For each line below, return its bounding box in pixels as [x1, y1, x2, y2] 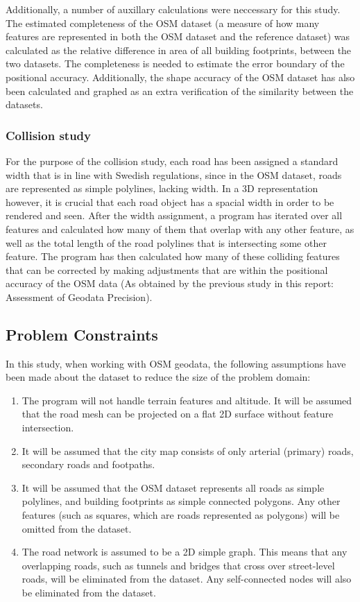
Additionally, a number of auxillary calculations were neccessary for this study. [6, 2, 341, 16]
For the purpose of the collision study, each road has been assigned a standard [6, 153, 338, 168]
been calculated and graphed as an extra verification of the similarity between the [6, 83, 354, 98]
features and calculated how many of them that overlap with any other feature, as [6, 221, 354, 236]
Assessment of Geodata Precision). [6, 289, 153, 304]
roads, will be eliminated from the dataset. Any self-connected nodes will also [22, 571, 352, 586]
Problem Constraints [6, 323, 158, 345]
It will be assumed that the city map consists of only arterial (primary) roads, [22, 443, 354, 458]
